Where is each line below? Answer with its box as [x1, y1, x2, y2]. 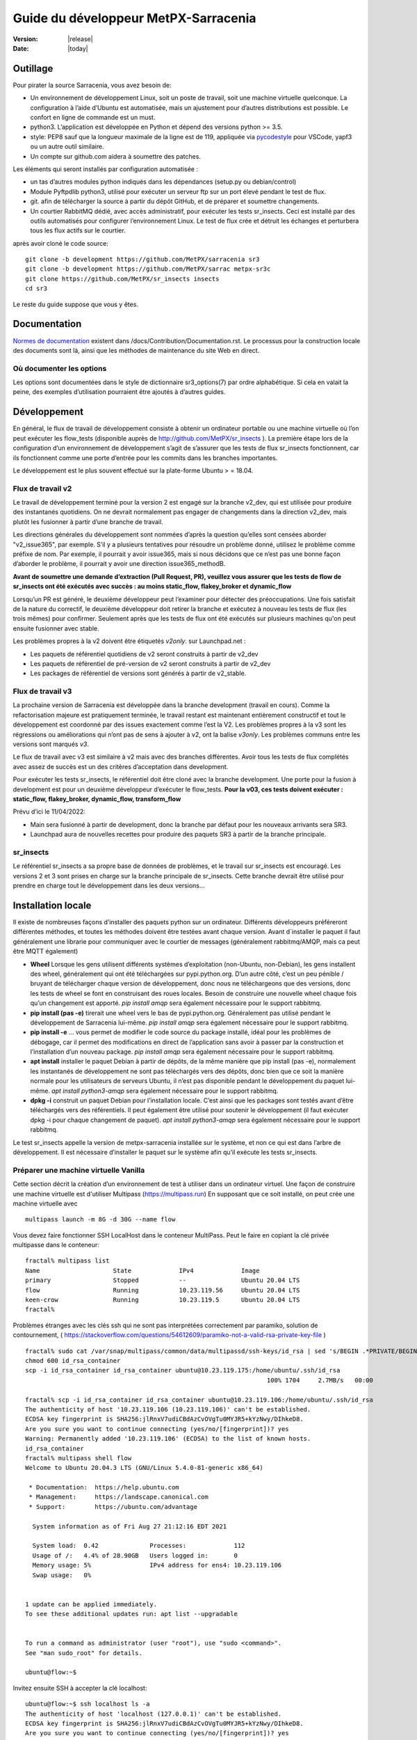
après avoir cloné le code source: [13, 239, 109, 247]
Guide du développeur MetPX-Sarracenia [13, 10, 256, 26]
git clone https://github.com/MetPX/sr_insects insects [25, 275, 220, 283]
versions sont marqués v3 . [13, 740, 90, 748]
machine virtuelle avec [13, 1199, 78, 1208]
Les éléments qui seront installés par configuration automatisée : [13, 164, 198, 173]
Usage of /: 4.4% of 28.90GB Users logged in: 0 [32, 1551, 238, 1559]
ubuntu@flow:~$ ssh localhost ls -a [25, 1700, 150, 1708]
